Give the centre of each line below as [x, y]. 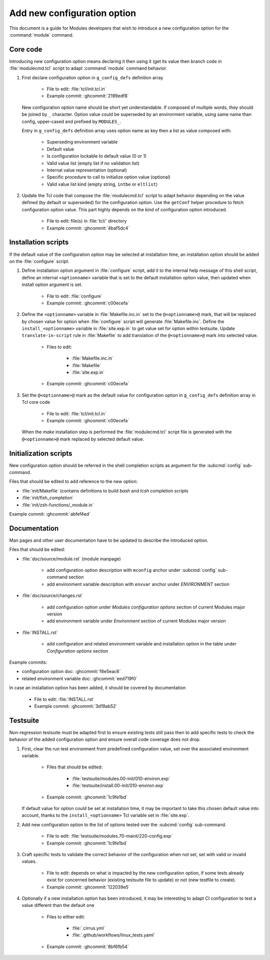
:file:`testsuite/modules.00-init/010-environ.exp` [121, 778]
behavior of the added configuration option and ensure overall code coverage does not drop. [105, 739]
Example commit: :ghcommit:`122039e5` [88, 887]
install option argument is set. [52, 285]
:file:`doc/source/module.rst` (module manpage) [71, 559]
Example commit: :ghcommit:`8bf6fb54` [88, 946]
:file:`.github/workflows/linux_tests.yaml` [113, 935]
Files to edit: [59, 347]
